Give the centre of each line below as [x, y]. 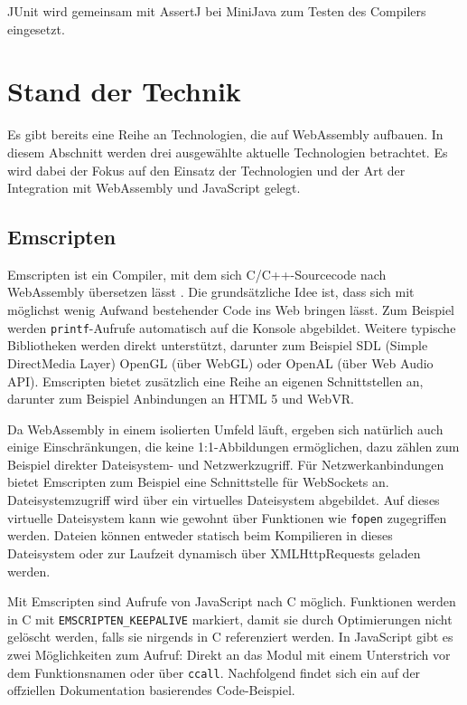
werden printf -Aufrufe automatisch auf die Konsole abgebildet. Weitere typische [232, 327]
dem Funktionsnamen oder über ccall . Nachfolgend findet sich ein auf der [214, 672]
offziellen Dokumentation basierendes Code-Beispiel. [151, 690]
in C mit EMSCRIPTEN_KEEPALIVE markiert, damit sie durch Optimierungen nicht [230, 619]
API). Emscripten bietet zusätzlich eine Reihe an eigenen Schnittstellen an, [215, 381]
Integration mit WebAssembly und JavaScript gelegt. [154, 188]
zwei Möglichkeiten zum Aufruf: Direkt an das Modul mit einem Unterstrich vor [229, 654]
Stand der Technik [124, 91]
